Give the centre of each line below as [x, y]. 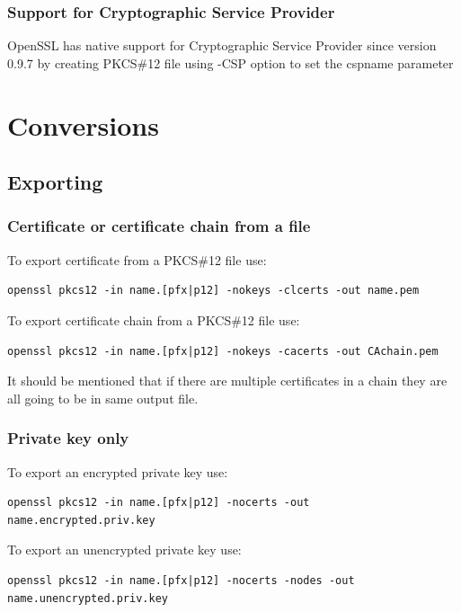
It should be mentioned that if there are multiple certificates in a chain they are [227, 381]
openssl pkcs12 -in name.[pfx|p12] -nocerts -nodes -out [181, 580]
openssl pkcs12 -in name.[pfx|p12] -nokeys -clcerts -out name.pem [213, 291]
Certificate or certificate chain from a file [159, 226]
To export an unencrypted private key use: [124, 550]
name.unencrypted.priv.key [88, 598]
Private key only [68, 438]
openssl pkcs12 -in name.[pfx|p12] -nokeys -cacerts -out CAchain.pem [223, 351]
